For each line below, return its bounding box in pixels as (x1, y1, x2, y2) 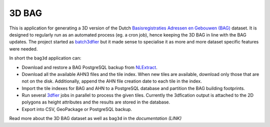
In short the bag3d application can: (9, 55, 81, 61)
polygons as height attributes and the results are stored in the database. (21, 99, 170, 105)
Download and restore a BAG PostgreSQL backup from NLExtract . (21, 64, 157, 70)
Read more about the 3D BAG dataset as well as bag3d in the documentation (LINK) (9, 115, 182, 121)
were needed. (9, 45, 38, 52)
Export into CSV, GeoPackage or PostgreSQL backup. (21, 106, 132, 112)
